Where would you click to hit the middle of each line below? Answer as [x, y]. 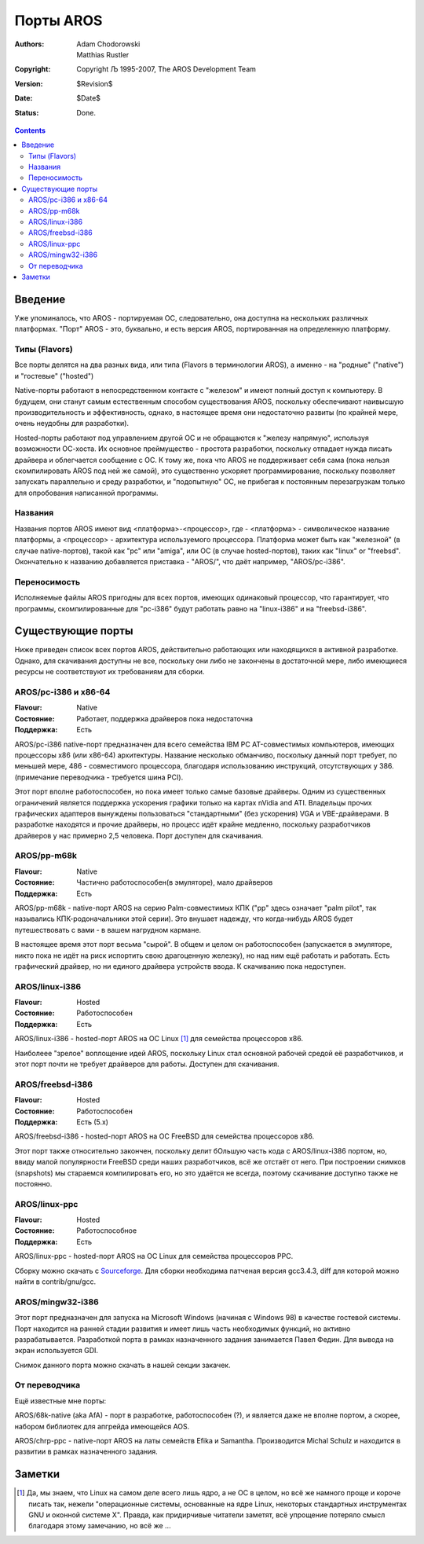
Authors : [29, 44]
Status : [27, 112]
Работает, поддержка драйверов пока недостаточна [165, 718]
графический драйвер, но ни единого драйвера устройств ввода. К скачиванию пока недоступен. [180, 966]
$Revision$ [95, 83]
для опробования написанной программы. [86, 493]
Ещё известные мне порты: [60, 1401]
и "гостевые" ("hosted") [54, 376]
